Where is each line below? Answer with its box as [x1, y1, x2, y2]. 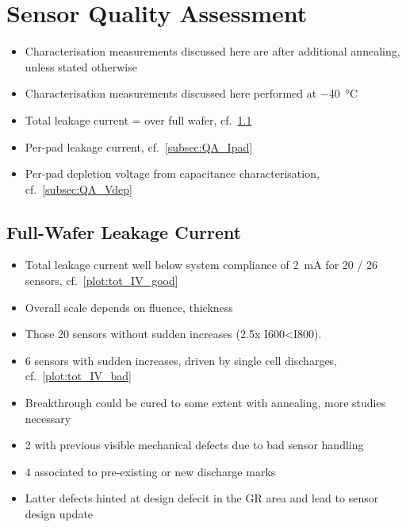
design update [25, 506, 94, 522]
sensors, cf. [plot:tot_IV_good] [25, 272, 178, 289]
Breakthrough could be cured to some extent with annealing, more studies [25, 394, 386, 411]
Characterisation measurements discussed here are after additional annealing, [25, 43, 400, 60]
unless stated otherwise [25, 58, 137, 75]
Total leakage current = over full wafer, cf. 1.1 [25, 111, 252, 128]
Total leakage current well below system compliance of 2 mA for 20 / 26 [25, 256, 378, 273]
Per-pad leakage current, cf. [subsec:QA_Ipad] [25, 138, 253, 155]
